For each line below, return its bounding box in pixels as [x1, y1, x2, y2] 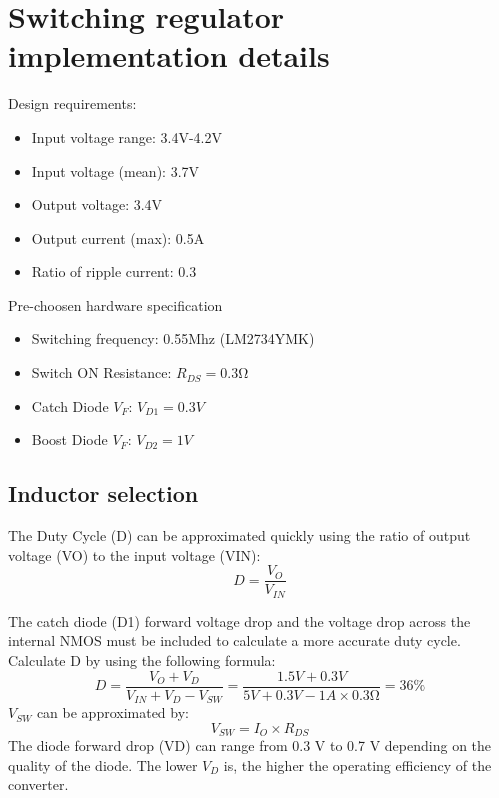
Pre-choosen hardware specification [8, 294, 223, 315]
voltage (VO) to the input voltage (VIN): [8, 544, 261, 565]
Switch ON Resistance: [31, 362, 172, 383]
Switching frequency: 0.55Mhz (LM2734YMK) [31, 328, 315, 349]
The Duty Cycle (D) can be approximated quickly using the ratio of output [8, 525, 471, 546]
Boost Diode [31, 429, 108, 450]
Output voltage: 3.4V [31, 194, 163, 215]
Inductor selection [8, 478, 199, 509]
